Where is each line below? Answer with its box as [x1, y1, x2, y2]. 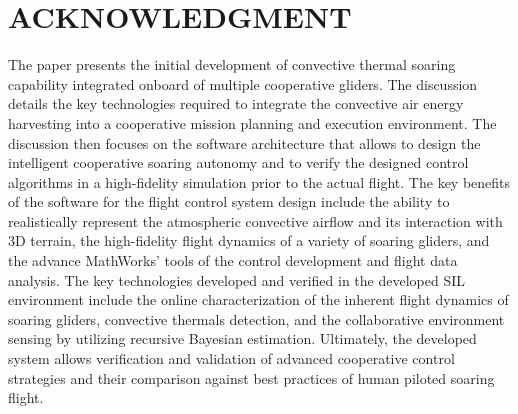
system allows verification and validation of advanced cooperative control [8, 348, 455, 369]
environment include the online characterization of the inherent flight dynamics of [8, 289, 509, 310]
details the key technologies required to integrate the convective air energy [8, 93, 464, 114]
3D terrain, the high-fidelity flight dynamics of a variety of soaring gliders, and [8, 230, 490, 251]
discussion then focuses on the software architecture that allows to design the [8, 132, 481, 153]
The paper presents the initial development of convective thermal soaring [8, 54, 456, 75]
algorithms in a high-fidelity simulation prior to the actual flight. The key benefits [8, 171, 511, 192]
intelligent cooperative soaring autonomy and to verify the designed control [8, 152, 469, 173]
